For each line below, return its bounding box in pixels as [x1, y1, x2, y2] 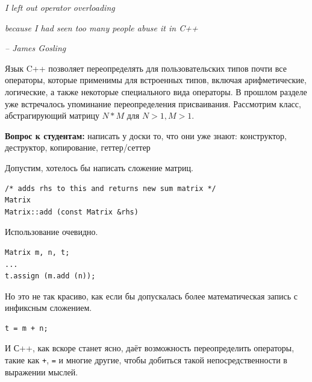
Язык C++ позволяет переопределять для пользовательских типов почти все [5, 61, 287, 74]
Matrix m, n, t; [5, 248, 70, 257]
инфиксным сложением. [5, 301, 92, 314]
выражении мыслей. [5, 365, 78, 378]
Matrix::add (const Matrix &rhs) [5, 207, 139, 216]
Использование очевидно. [5, 225, 98, 238]
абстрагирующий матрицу [5, 109, 99, 122]
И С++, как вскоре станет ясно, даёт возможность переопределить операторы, [5, 342, 295, 354]
